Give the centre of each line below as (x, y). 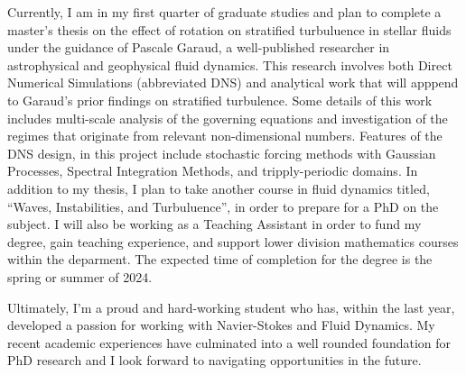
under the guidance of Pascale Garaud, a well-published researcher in (199, 47)
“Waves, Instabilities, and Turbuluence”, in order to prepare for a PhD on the (223, 206)
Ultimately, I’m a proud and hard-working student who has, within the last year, (231, 307)
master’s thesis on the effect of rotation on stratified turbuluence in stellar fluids (229, 29)
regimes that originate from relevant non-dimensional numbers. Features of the (225, 136)
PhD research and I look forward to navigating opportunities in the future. (214, 360)
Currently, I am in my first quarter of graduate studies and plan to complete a (224, 12)
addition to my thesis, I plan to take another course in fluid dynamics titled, (219, 188)
